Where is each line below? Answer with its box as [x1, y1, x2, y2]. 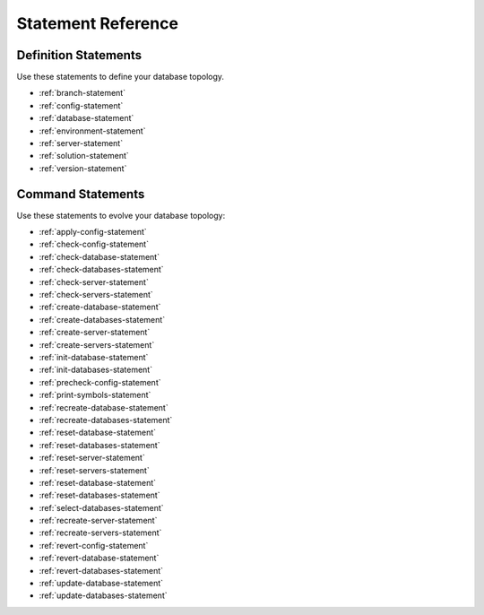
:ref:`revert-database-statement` [39, 552, 160, 564]
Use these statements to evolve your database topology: [16, 210, 226, 221]
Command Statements [16, 186, 145, 202]
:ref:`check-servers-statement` [39, 290, 154, 300]
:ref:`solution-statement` [39, 151, 129, 161]
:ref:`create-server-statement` [39, 327, 151, 338]
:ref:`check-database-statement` [39, 251, 160, 262]
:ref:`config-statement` [39, 100, 124, 111]
